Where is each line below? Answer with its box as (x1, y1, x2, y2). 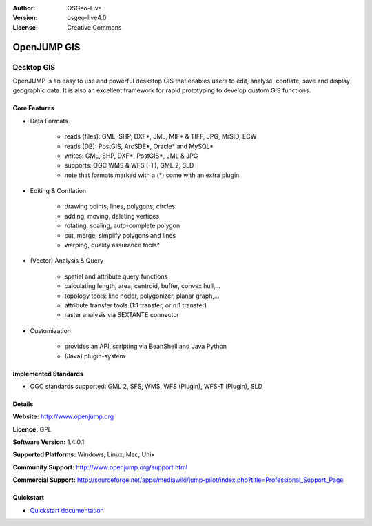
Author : (12, 4, 36, 12)
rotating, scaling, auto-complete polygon (64, 221, 180, 230)
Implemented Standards (12, 370, 84, 378)
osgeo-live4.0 (67, 14, 107, 22)
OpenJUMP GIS (12, 41, 81, 53)
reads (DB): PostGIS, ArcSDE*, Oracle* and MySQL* (64, 142, 214, 150)
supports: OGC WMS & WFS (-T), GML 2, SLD (64, 161, 194, 170)
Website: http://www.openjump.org (12, 412, 114, 421)
